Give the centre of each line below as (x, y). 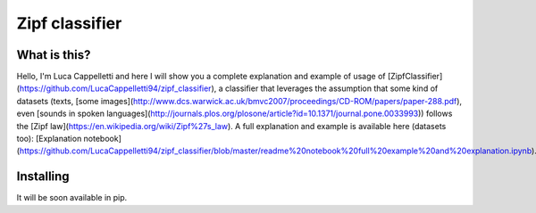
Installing (43, 177)
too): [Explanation (49, 139)
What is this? (54, 55)
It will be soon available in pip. (72, 198)
